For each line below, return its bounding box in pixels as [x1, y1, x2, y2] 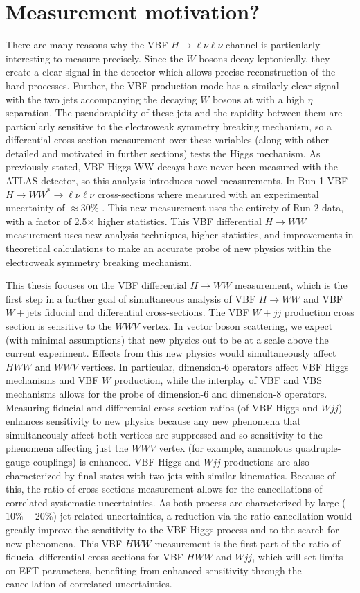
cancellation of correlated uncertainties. [6, 576, 172, 591]
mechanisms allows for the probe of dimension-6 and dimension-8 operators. [6, 386, 327, 400]
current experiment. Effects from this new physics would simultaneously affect [6, 346, 336, 360]
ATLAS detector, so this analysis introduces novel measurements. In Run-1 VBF [6, 173, 348, 188]
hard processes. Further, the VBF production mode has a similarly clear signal [6, 78, 339, 92]
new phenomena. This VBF [6, 536, 123, 550]
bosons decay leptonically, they [199, 51, 330, 65]
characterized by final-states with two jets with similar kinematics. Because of [6, 468, 336, 482]
